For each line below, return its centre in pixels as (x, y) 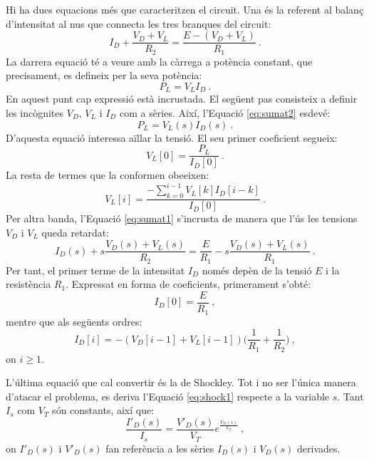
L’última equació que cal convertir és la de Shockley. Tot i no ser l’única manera (181, 382)
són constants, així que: (103, 410)
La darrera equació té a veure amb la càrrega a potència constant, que (159, 61)
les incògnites (35, 112)
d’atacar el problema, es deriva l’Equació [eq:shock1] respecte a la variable (168, 396)
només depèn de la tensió (257, 270)
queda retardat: (76, 232)
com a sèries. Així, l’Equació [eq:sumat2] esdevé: (225, 112)
